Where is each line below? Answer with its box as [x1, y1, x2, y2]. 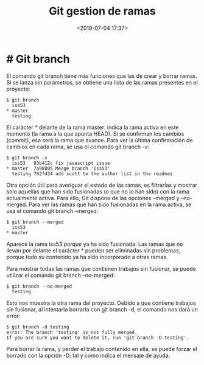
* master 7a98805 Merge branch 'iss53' [6, 165, 111, 172]
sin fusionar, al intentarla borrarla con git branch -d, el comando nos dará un [6, 305, 198, 313]
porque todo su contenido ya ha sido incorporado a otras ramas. [6, 253, 168, 260]
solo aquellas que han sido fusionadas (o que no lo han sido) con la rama [6, 187, 190, 195]
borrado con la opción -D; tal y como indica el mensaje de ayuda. [6, 352, 171, 359]
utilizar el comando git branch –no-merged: [6, 271, 115, 279]
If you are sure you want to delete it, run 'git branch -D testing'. [6, 335, 189, 341]
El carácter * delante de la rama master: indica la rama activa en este [6, 123, 179, 131]
